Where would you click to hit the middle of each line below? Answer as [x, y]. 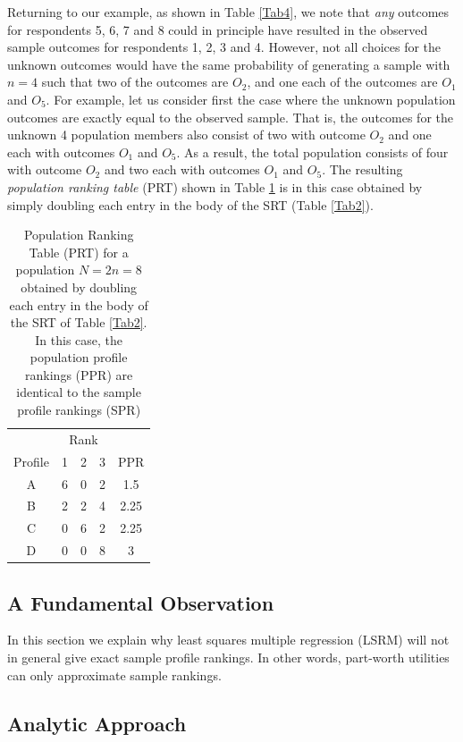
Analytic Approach [97, 723]
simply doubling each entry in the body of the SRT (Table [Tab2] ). [190, 204]
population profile [79, 357]
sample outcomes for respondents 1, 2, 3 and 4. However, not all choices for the [224, 47]
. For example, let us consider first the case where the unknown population [251, 99]
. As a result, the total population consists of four [312, 152]
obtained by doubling [79, 287]
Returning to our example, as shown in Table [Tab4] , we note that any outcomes [228, 12]
